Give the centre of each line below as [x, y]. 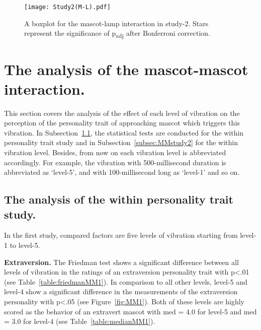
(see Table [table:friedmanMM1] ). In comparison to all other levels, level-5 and [126, 281]
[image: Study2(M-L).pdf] [67, 7]
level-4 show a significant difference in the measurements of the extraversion [121, 291]
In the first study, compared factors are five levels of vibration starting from [121, 235]
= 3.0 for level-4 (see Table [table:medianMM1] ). [80, 321]
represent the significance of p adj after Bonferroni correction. [117, 34]
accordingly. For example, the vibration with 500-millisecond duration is [115, 162]
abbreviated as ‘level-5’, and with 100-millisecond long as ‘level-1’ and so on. [122, 172]
